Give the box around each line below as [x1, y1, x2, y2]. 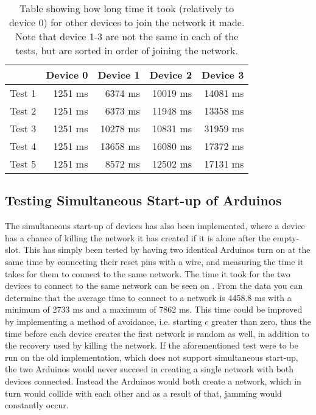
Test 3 [10, 121, 37, 135]
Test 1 [10, 86, 37, 100]
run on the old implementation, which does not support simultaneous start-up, [5, 350, 298, 363]
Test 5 [10, 157, 37, 171]
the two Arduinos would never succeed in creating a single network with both [5, 363, 294, 375]
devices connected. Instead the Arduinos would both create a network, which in [5, 374, 301, 387]
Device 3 [202, 68, 244, 82]
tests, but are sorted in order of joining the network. [15, 43, 238, 57]
